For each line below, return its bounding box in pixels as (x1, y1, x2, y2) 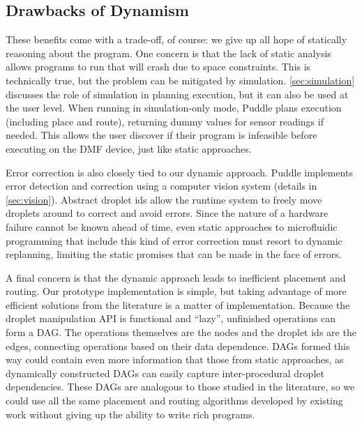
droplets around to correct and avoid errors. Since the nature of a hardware (6, 206, 329, 220)
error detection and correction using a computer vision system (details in (6, 178, 317, 193)
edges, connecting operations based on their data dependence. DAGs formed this (6, 338, 350, 353)
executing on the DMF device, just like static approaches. (6, 141, 252, 155)
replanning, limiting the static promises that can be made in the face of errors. (6, 247, 342, 261)
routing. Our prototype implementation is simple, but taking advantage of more (6, 284, 347, 298)
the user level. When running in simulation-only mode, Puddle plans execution (6, 100, 342, 115)
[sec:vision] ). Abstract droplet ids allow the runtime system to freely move (6, 192, 322, 206)
